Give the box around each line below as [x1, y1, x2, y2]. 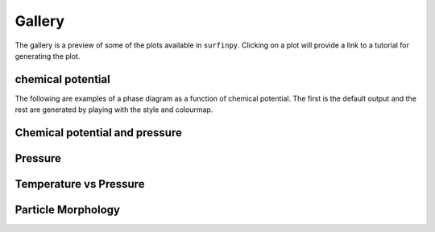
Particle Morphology [14, 203, 121, 217]
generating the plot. [14, 51, 81, 60]
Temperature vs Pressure [14, 177, 145, 191]
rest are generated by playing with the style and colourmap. [14, 105, 213, 114]
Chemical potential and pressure [14, 126, 183, 140]
